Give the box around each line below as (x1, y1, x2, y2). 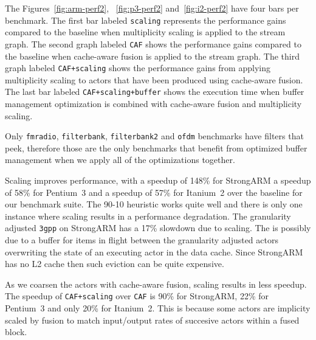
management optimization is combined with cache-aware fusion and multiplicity (5, 97, 302, 109)
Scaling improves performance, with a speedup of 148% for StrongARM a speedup (5, 174, 311, 187)
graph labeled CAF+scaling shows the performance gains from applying (5, 61, 270, 74)
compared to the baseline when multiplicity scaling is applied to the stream (5, 26, 286, 38)
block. (5, 325, 27, 338)
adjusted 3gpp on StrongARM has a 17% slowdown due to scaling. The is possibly (5, 221, 311, 234)
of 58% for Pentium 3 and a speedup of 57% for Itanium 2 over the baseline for (5, 186, 303, 198)
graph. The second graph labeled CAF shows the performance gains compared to (5, 37, 301, 50)
